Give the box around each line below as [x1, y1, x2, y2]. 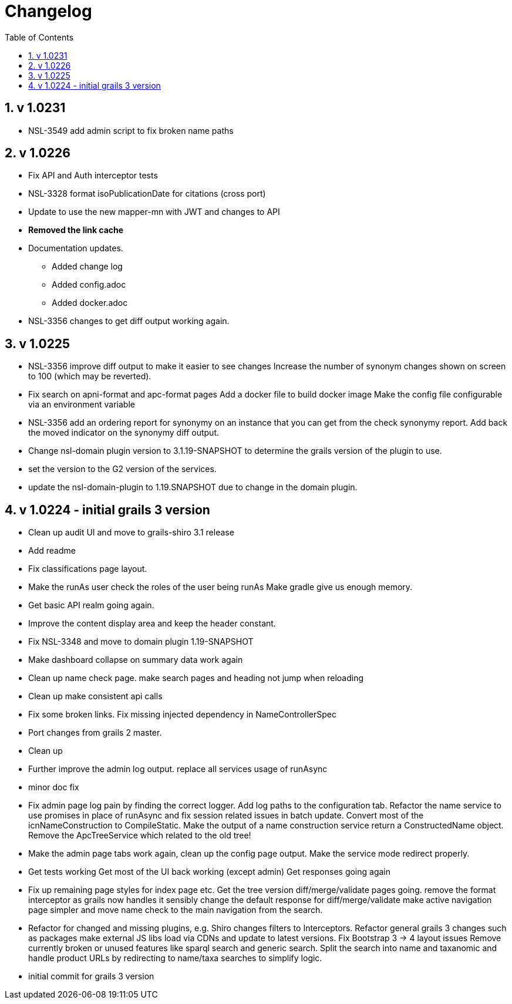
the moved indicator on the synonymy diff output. [28, 427, 219, 438]
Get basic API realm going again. [28, 600, 154, 611]
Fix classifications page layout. [28, 564, 147, 574]
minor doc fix [28, 782, 79, 793]
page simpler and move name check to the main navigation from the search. [28, 905, 323, 915]
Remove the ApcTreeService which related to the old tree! [28, 830, 251, 841]
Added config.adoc [52, 279, 126, 290]
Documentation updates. [28, 243, 123, 254]
